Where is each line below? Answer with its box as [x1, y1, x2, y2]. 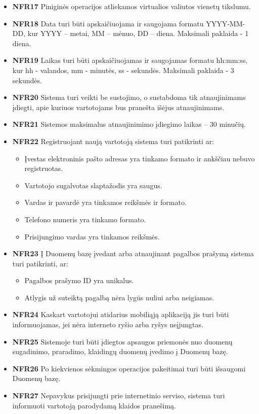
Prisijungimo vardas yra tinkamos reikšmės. [24, 231, 160, 241]
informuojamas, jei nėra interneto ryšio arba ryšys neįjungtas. [12, 319, 203, 330]
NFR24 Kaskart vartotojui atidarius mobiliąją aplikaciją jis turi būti [12, 309, 229, 320]
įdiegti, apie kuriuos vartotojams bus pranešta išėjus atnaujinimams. [12, 101, 225, 112]
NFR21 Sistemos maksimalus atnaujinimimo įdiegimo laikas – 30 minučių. [12, 119, 246, 129]
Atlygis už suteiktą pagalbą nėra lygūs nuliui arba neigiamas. [24, 292, 214, 302]
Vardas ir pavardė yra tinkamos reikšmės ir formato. [24, 197, 187, 208]
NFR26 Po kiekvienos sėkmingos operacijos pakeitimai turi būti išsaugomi [12, 363, 246, 373]
